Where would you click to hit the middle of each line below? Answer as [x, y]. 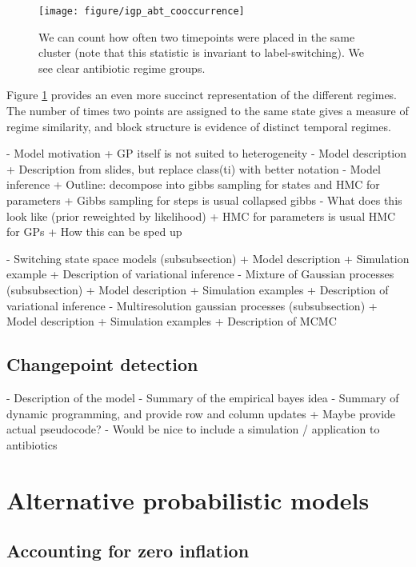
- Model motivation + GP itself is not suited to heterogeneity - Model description [207, 153]
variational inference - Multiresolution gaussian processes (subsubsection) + [192, 305]
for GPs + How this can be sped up [94, 232]
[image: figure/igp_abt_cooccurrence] [142, 11]
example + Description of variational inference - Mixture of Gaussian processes [200, 274]
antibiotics [32, 444]
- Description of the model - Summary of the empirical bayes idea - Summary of [203, 397]
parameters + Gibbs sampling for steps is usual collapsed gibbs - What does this [204, 200]
